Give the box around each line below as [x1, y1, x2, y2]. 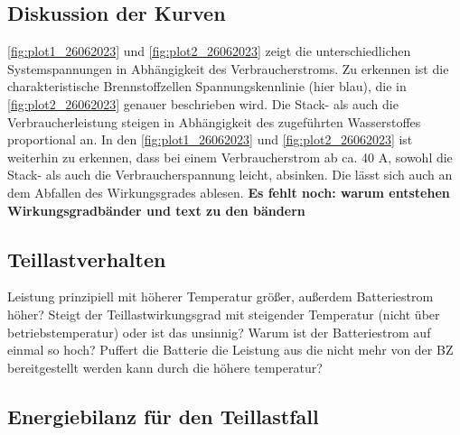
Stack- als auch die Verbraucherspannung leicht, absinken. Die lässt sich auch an [7, 165, 453, 184]
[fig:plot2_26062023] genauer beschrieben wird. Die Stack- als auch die [7, 94, 399, 113]
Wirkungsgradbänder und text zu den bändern [7, 200, 305, 219]
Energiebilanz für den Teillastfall [7, 402, 319, 430]
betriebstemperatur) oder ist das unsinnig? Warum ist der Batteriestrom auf [7, 322, 431, 341]
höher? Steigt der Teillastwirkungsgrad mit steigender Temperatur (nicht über [7, 304, 440, 323]
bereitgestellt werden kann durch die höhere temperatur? [7, 357, 323, 376]
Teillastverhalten [7, 245, 166, 273]
